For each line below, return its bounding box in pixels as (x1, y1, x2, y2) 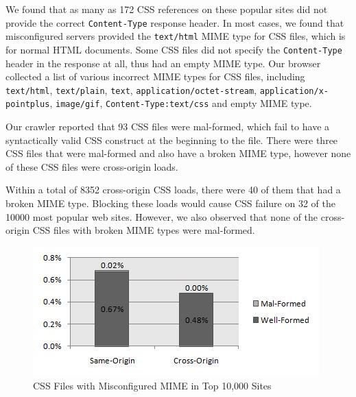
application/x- (259, 86, 329, 96)
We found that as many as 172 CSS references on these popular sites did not (5, 2, 328, 16)
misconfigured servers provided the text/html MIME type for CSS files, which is (5, 29, 346, 43)
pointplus (5, 99, 50, 110)
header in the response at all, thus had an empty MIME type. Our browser (5, 56, 321, 70)
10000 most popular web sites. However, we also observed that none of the (5, 209, 318, 224)
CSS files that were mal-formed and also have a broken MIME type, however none (5, 146, 351, 160)
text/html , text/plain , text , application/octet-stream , (5, 82, 257, 97)
